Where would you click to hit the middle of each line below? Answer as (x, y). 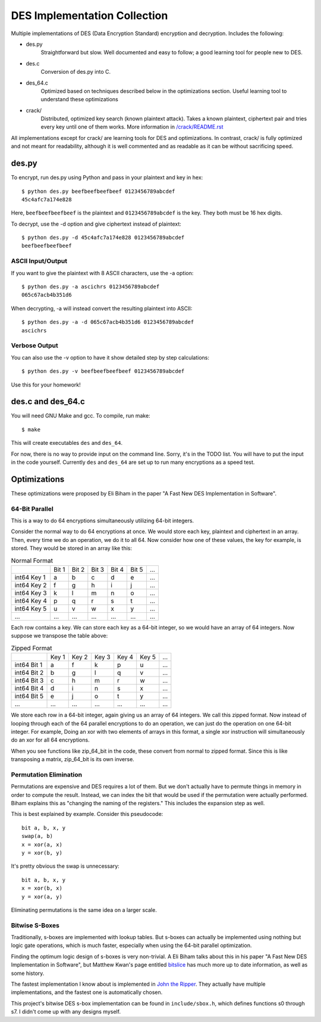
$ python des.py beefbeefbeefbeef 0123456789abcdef (98, 191)
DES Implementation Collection (89, 15)
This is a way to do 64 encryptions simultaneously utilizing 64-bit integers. (103, 521)
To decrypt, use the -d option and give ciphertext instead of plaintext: (96, 224)
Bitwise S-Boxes (35, 925)
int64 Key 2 (31, 585)
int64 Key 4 (31, 600)
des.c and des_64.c (48, 402)
